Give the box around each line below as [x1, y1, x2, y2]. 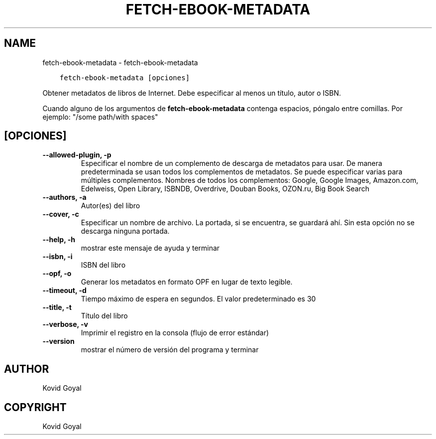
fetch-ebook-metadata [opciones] [59, 73, 190, 82]
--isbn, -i [42, 252, 73, 261]
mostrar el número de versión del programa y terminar [81, 345, 259, 354]
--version [42, 337, 75, 346]
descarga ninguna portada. [81, 227, 170, 236]
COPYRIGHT [4, 401, 67, 414]
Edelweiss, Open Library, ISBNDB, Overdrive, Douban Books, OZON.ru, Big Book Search [81, 184, 369, 193]
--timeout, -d [42, 286, 87, 295]
